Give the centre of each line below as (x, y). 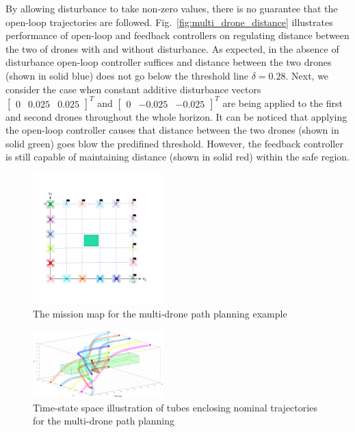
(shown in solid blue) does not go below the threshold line (127, 75)
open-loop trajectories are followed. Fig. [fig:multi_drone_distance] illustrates (169, 22)
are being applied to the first (283, 103)
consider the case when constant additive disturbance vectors (133, 89)
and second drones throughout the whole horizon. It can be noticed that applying (176, 116)
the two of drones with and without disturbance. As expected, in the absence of (172, 48)
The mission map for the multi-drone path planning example (160, 314)
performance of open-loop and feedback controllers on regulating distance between (177, 35)
